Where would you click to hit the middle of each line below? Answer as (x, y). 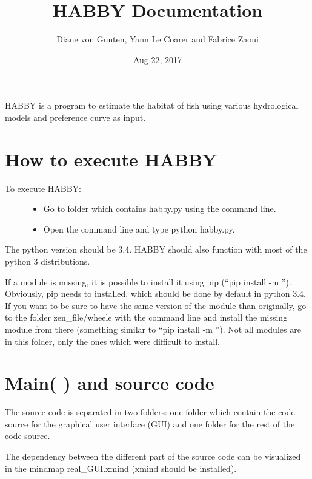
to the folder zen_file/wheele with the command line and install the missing (146, 317)
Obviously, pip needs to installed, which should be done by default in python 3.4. (155, 294)
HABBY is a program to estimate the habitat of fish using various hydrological (152, 105)
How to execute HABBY (111, 159)
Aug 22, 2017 (158, 59)
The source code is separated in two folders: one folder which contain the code (150, 412)
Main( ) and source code (110, 383)
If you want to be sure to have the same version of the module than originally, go (156, 305)
